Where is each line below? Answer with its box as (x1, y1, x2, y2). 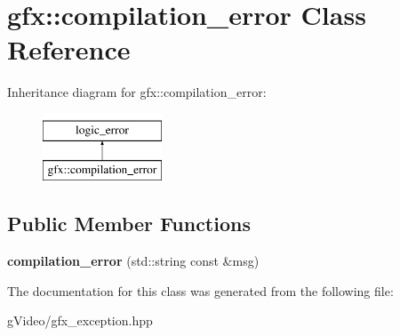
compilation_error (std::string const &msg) (7, 252, 260, 270)
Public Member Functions (7, 210, 251, 237)
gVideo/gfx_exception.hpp (7, 311, 153, 330)
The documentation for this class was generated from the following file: (7, 281, 394, 300)
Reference (7, 31, 131, 68)
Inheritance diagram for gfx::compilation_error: (7, 83, 267, 101)
